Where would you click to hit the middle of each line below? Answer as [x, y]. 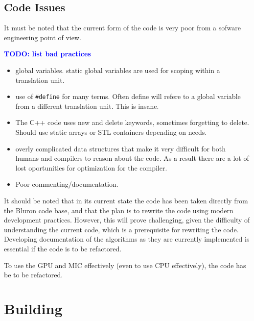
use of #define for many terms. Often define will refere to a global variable [128, 96]
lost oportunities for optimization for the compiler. [91, 167]
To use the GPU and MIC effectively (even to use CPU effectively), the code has [125, 265]
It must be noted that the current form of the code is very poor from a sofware [122, 28]
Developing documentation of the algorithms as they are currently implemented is [127, 239]
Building [33, 308]
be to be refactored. [34, 275]
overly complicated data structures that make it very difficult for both [121, 148]
